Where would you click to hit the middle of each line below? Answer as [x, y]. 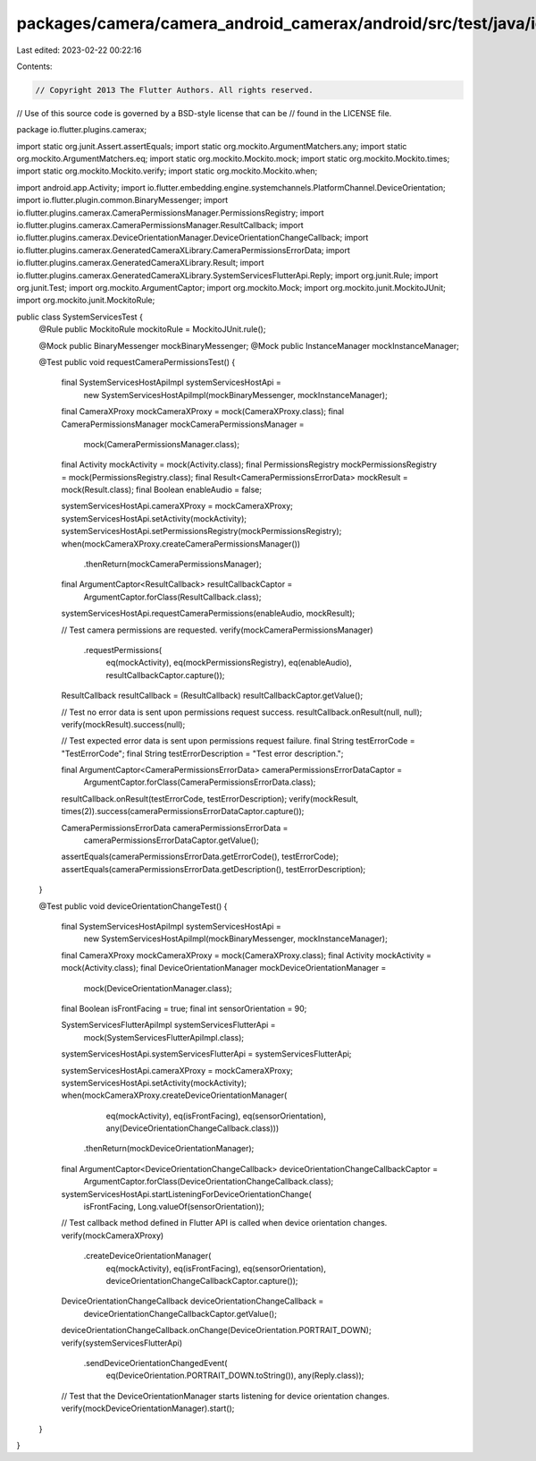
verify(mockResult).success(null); [123, 724]
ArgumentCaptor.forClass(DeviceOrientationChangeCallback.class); [209, 1182]
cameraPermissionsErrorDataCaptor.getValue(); [171, 840]
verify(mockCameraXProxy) [113, 1236]
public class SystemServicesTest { [80, 317]
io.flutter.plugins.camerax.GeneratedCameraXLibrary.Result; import [140, 263]
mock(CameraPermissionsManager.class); [162, 444]
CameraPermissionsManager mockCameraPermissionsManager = [183, 424]
